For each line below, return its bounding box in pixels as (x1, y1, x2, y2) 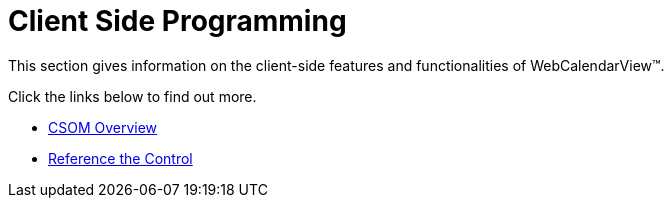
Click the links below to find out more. (8, 87, 257, 105)
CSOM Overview (48, 118, 158, 136)
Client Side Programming (8, 4, 347, 38)
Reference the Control (48, 149, 193, 167)
